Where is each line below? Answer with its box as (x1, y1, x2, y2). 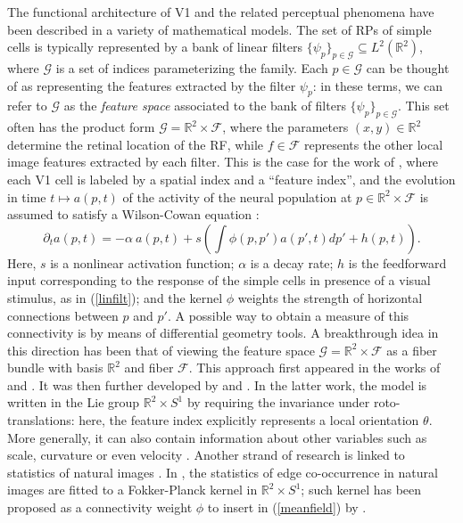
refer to (7, 96, 47, 115)
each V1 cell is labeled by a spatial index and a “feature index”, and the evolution (7, 169, 456, 188)
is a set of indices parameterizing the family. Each (55, 58, 328, 77)
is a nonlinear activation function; (50, 253, 235, 272)
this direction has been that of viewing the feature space (7, 340, 315, 359)
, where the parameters (222, 118, 349, 136)
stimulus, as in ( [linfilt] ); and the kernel (7, 288, 223, 306)
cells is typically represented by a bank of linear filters (7, 37, 303, 56)
